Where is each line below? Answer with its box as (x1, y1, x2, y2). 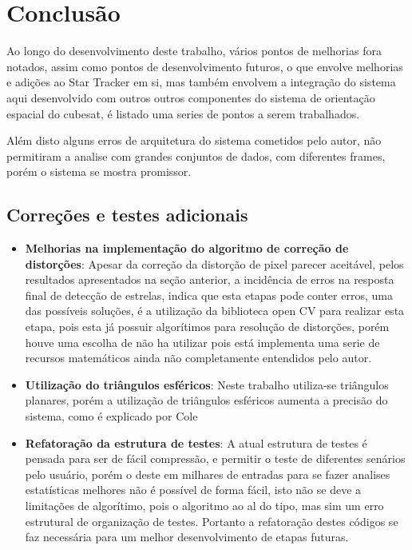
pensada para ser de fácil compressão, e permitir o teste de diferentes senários (25, 450, 406, 467)
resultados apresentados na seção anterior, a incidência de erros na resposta (25, 271, 394, 288)
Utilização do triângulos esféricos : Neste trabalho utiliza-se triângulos (25, 376, 389, 393)
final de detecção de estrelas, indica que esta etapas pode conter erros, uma (25, 286, 393, 303)
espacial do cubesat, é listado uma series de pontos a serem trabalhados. (6, 105, 360, 122)
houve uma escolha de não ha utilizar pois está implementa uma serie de (25, 333, 380, 350)
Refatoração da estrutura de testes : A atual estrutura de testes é (25, 434, 367, 451)
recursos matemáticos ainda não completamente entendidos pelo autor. (25, 349, 372, 366)
